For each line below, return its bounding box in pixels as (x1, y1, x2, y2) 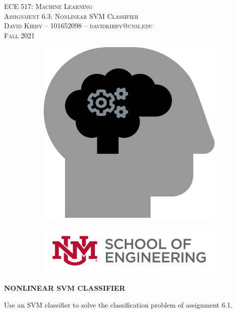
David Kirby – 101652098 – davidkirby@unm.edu (4, 20, 153, 31)
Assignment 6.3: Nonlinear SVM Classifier (4, 10, 139, 21)
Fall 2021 (4, 30, 35, 40)
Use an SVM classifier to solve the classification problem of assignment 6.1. (4, 299, 233, 310)
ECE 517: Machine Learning (4, 1, 92, 11)
